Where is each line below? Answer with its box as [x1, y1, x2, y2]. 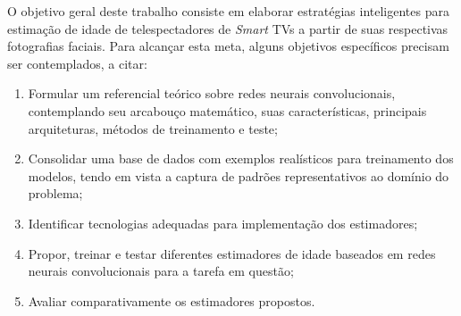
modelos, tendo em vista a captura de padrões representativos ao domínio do [28, 166, 449, 185]
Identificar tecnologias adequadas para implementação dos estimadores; [28, 213, 418, 232]
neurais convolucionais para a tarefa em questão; [28, 262, 294, 280]
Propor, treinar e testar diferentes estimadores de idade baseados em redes [28, 244, 436, 262]
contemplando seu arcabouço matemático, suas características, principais [28, 101, 427, 120]
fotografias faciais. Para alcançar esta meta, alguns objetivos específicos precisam [7, 37, 449, 55]
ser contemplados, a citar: [7, 54, 147, 72]
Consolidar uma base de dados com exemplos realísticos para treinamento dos [28, 149, 454, 168]
